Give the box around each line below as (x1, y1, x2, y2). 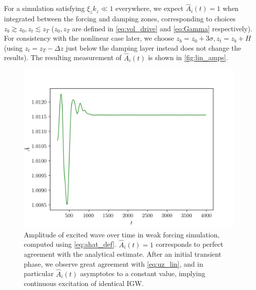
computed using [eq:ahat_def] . (24, 239, 117, 249)
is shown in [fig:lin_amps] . (148, 52, 228, 63)
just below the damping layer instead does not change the (65, 42, 241, 53)
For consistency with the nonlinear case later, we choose (4, 33, 174, 43)
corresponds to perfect (155, 239, 223, 249)
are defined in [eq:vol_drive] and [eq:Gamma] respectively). (72, 23, 253, 33)
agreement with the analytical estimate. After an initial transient (24, 249, 222, 259)
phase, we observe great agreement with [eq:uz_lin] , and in (24, 258, 203, 269)
